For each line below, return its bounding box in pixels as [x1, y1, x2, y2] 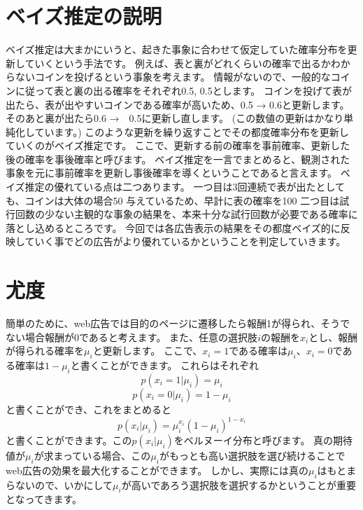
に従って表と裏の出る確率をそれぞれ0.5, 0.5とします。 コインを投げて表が [15, 83, 352, 97]
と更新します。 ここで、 [92, 343, 203, 358]
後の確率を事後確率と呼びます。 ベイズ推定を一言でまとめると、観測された [6, 151, 350, 166]
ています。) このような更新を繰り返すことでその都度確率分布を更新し [34, 124, 349, 139]
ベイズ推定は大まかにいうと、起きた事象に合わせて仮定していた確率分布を [6, 42, 348, 57]
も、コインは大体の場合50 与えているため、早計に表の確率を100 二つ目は [6, 193, 340, 207]
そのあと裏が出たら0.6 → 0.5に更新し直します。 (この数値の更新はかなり [6, 111, 344, 125]
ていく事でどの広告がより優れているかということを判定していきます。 [24, 234, 346, 249]
